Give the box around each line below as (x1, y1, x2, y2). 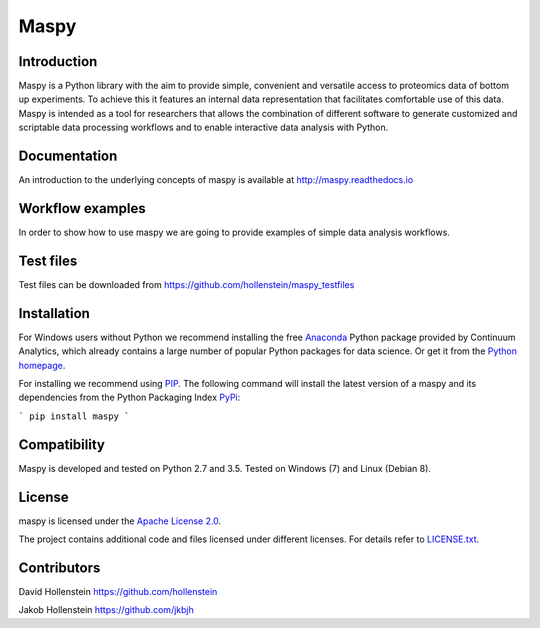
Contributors (18, 559, 101, 576)
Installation (18, 305, 90, 322)
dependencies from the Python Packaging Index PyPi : (18, 391, 241, 404)
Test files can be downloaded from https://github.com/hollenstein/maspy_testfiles (18, 278, 355, 290)
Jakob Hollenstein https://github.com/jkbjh (18, 604, 194, 616)
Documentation (18, 148, 118, 165)
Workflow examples (18, 200, 146, 217)
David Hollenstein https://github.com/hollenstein (18, 585, 218, 597)
